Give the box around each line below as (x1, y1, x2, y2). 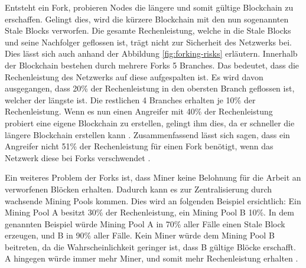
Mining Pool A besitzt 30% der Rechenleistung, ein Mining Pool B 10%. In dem (5, 206, 294, 218)
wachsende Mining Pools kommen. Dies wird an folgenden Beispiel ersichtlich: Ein (5, 194, 301, 207)
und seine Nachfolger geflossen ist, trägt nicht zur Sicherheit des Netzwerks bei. (5, 35, 292, 48)
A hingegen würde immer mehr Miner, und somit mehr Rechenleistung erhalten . (5, 252, 298, 264)
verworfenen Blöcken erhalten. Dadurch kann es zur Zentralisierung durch (5, 182, 272, 195)
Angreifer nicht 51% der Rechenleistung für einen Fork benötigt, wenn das (5, 140, 274, 152)
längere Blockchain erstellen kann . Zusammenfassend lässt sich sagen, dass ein (5, 128, 290, 140)
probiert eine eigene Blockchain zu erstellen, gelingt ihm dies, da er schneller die (5, 116, 295, 129)
